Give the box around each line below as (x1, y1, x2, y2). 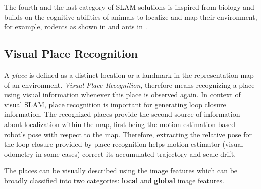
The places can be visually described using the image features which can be (4, 165, 238, 176)
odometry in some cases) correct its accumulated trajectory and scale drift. (4, 148, 236, 159)
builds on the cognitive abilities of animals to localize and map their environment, (4, 11, 257, 22)
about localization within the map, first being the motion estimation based (4, 118, 236, 129)
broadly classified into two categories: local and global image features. (4, 175, 224, 185)
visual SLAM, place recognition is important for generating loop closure (4, 99, 226, 109)
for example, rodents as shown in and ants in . (4, 21, 147, 32)
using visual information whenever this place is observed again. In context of (4, 89, 241, 100)
